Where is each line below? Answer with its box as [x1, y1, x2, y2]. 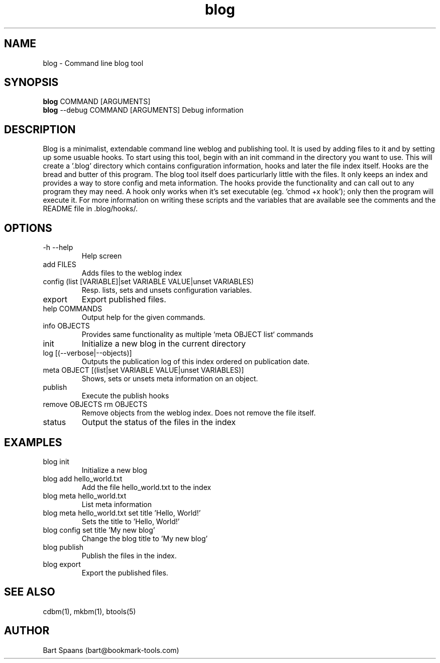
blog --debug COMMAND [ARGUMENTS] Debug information [43, 106, 244, 115]
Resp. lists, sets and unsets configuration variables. [81, 286, 252, 295]
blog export [43, 559, 81, 568]
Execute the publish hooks [81, 391, 169, 400]
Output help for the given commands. [81, 313, 205, 322]
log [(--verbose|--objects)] [43, 349, 132, 358]
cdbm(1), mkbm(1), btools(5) [43, 607, 136, 616]
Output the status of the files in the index [81, 417, 236, 428]
